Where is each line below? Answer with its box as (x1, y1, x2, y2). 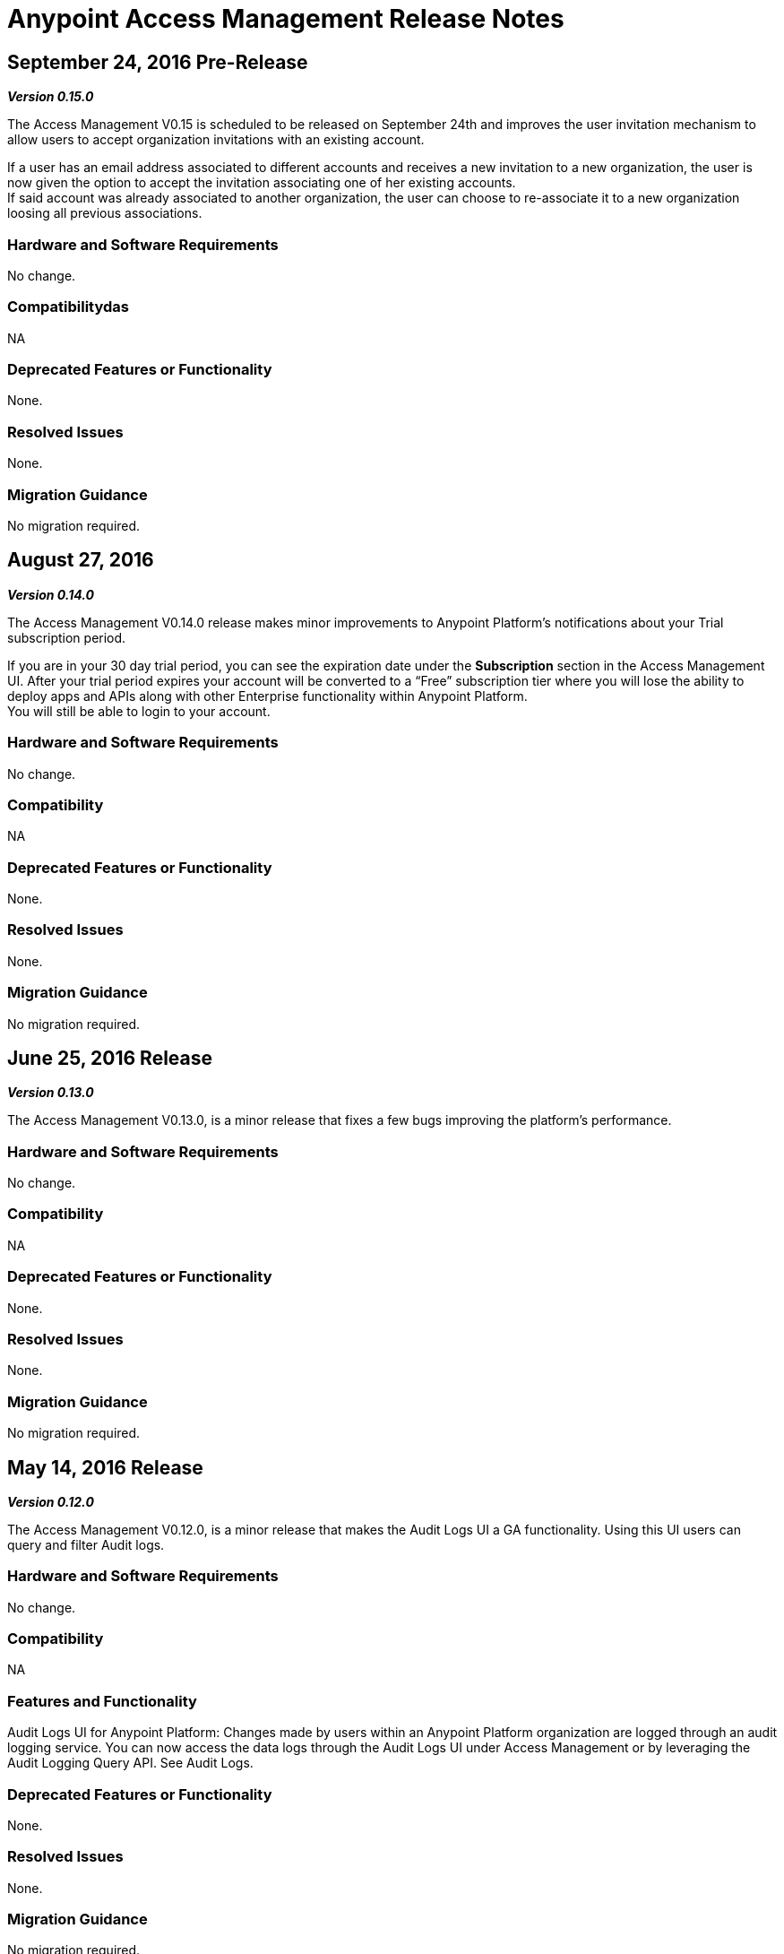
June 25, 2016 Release (7, 1046, 213, 1069)
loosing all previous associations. (7, 205, 202, 221)
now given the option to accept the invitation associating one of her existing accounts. (7, 175, 516, 191)
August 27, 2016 (7, 549, 154, 572)
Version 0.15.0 (7, 89, 94, 105)
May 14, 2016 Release (7, 1456, 203, 1479)
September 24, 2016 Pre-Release (7, 50, 308, 73)
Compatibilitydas (7, 298, 129, 316)
